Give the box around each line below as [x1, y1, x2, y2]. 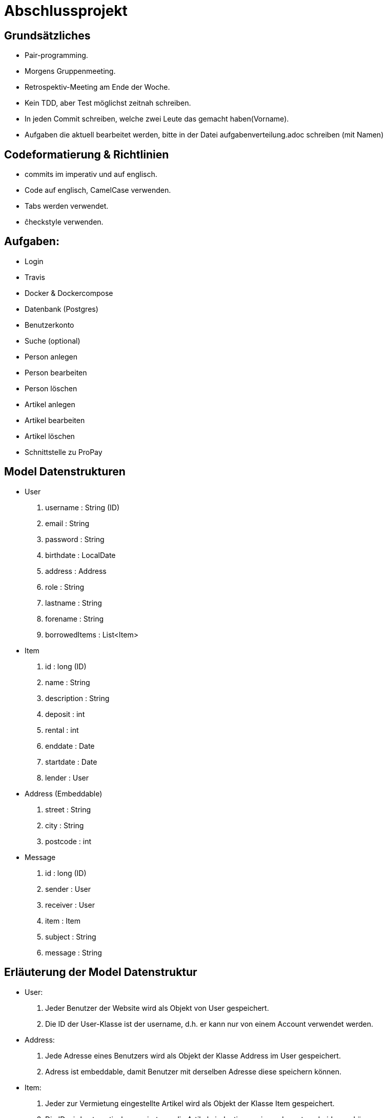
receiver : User [45, 900, 95, 909]
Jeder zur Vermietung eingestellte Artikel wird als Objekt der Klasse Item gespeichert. [45, 1099, 335, 1108]
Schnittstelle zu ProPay [25, 447, 103, 456]
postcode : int [45, 836, 92, 846]
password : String [45, 534, 105, 544]
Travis [25, 272, 45, 282]
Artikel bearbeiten [25, 415, 85, 425]
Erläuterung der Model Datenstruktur [4, 966, 197, 979]
